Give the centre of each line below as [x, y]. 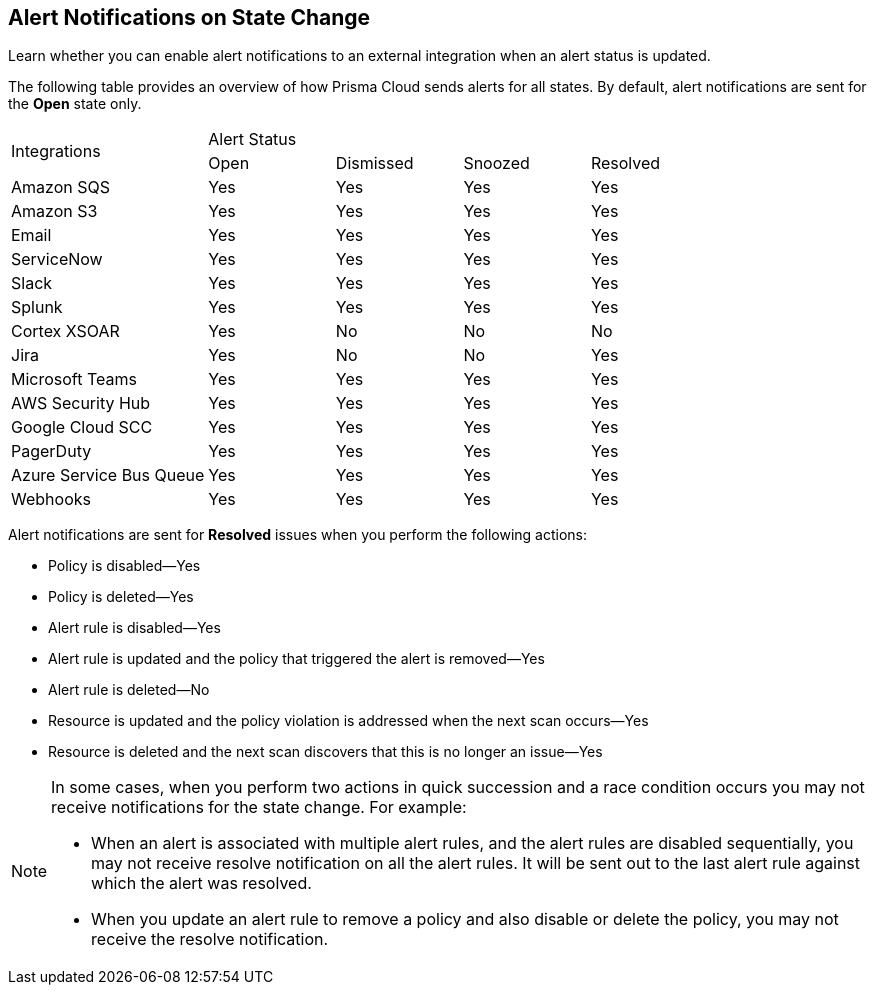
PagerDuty [51, 451]
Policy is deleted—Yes [121, 597]
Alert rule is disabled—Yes [134, 628]
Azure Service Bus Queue [108, 475]
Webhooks [51, 499]
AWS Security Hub [81, 403]
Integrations [56, 151]
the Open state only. [75, 104]
